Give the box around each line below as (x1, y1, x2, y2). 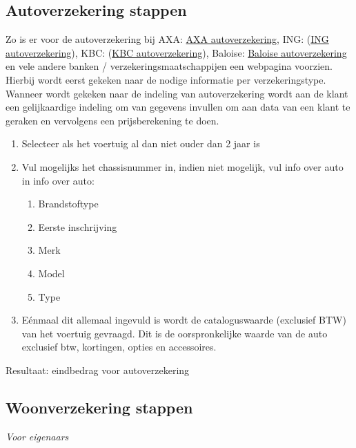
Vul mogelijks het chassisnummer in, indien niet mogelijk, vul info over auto (21, 159, 344, 174)
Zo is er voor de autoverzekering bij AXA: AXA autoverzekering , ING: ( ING (6, 32, 329, 46)
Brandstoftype (38, 196, 99, 211)
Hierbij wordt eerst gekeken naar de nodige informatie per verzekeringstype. (6, 72, 326, 86)
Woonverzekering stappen (6, 396, 193, 418)
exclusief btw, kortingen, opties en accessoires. (21, 339, 217, 354)
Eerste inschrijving (38, 219, 117, 234)
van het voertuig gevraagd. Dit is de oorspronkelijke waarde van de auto (21, 326, 328, 340)
